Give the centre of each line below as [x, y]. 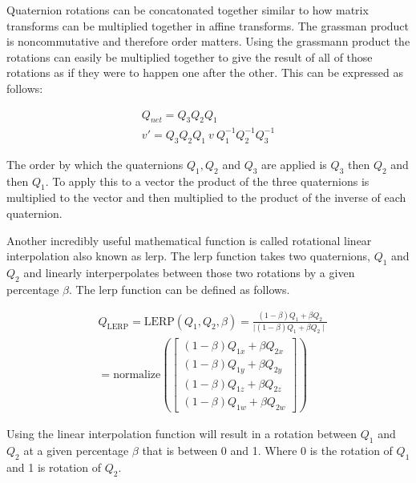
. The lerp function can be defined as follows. [179, 289]
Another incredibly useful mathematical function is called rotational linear [189, 240]
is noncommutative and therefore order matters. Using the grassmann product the [208, 41]
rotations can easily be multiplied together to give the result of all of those [190, 56]
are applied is [294, 164]
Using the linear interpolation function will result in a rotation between [182, 434]
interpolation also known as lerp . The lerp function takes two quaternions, [188, 256]
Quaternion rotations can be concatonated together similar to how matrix [188, 10]
